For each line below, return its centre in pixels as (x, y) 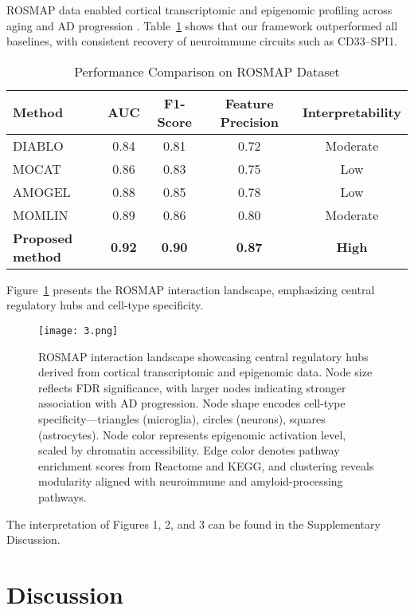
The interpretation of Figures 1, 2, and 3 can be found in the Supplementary (193, 523)
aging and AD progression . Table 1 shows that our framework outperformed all (202, 25)
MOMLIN (41, 214)
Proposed (43, 238)
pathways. (62, 496)
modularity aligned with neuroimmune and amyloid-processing (191, 481)
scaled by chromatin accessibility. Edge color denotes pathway (189, 450)
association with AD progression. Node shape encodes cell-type (192, 403)
